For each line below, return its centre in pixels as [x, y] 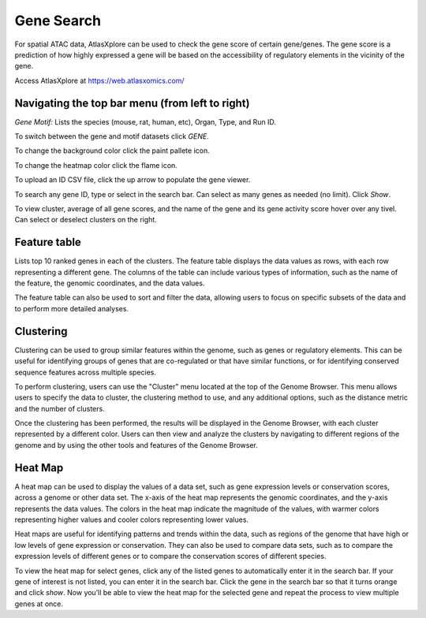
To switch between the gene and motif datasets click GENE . [112, 136]
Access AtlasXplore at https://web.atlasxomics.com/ [99, 80]
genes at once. [39, 604]
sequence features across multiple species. [86, 372]
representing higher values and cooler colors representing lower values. [131, 519]
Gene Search [58, 20]
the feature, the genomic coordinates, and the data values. [110, 283]
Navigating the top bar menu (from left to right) [132, 103]
